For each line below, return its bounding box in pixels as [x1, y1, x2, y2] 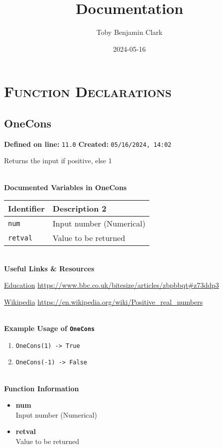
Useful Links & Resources [4, 263, 95, 273]
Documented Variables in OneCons [4, 182, 127, 192]
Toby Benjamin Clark [96, 27, 163, 37]
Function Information [4, 383, 79, 393]
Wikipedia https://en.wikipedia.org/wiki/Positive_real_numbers [4, 296, 203, 307]
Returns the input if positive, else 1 [4, 155, 112, 166]
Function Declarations [4, 81, 172, 102]
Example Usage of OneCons [4, 323, 95, 334]
